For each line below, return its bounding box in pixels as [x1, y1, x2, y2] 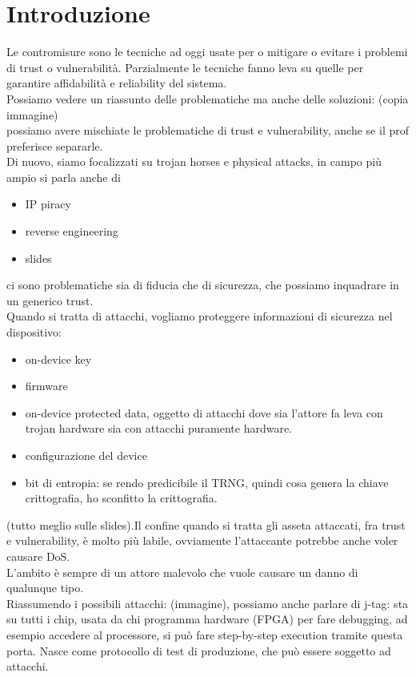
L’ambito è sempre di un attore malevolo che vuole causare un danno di [6, 563, 358, 580]
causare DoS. [6, 547, 70, 564]
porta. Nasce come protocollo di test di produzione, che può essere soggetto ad [6, 642, 391, 659]
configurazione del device [25, 447, 147, 463]
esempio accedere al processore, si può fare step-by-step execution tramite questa [6, 626, 403, 643]
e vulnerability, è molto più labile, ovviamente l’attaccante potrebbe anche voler [6, 532, 398, 549]
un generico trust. [6, 292, 94, 308]
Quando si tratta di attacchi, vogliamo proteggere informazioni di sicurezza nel [6, 308, 393, 324]
